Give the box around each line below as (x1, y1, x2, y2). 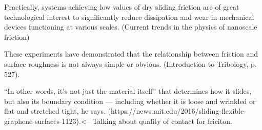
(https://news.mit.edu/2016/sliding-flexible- (108, 106, 246, 116)
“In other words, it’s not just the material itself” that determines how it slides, (4, 86, 252, 96)
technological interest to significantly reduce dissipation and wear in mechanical (4, 11, 254, 22)
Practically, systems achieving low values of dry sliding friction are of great (4, 2, 239, 12)
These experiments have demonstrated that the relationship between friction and (4, 48, 258, 59)
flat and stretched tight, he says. (4, 106, 106, 116)
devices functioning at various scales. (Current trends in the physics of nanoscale (4, 21, 257, 32)
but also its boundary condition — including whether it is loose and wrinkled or (4, 95, 256, 106)
